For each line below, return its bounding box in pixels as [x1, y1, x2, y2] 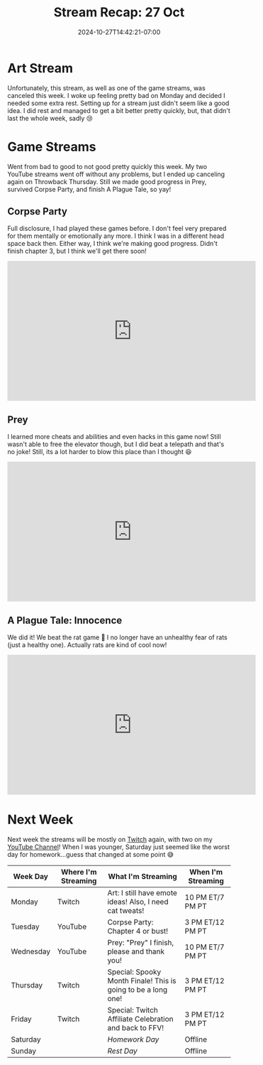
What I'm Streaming [108, 872, 177, 881]
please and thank [107, 946, 165, 956]
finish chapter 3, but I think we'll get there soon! [7, 247, 147, 256]
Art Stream [7, 60, 73, 76]
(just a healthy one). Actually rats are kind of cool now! [7, 641, 167, 649]
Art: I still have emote [107, 888, 177, 897]
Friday [11, 1014, 32, 1024]
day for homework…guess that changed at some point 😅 [7, 850, 174, 858]
